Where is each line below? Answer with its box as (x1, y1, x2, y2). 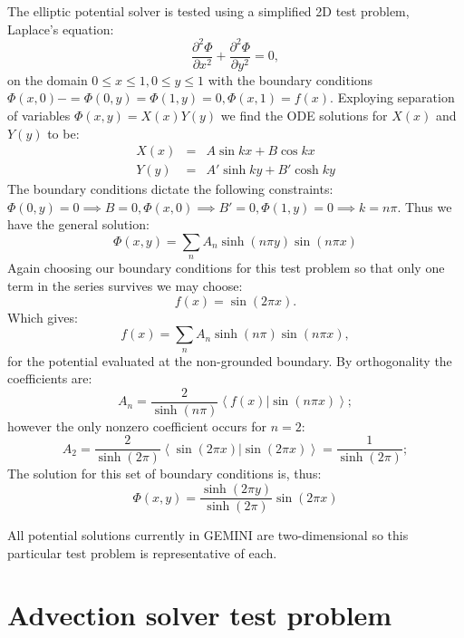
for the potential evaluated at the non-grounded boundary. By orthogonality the (7, 351, 452, 370)
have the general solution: (7, 215, 150, 234)
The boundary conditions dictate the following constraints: (7, 179, 333, 198)
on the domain (7, 70, 88, 89)
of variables (7, 105, 71, 124)
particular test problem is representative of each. (7, 543, 277, 562)
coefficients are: (7, 369, 92, 388)
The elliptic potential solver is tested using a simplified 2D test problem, (7, 2, 410, 20)
